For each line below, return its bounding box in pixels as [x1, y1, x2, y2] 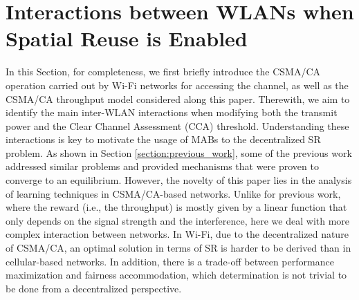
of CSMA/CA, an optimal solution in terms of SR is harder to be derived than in [6, 241, 351, 255]
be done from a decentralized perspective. [6, 281, 182, 295]
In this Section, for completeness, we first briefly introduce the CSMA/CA [6, 64, 321, 79]
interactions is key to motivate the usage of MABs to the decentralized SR [6, 132, 321, 147]
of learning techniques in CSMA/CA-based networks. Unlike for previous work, [6, 186, 341, 200]
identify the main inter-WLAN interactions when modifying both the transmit [6, 105, 338, 120]
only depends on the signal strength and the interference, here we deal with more [6, 213, 350, 227]
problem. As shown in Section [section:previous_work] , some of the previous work [6, 145, 352, 160]
